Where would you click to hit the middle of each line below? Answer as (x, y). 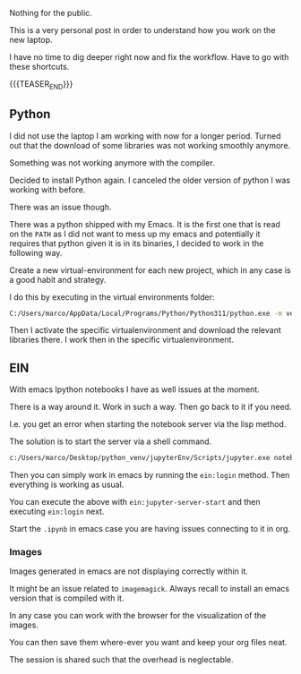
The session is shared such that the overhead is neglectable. (122, 660)
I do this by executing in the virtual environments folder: (112, 297)
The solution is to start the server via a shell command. (111, 441)
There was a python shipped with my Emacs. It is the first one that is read (145, 224)
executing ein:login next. (57, 512)
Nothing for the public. (51, 13)
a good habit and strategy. (58, 279)
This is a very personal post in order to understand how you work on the (142, 30)
